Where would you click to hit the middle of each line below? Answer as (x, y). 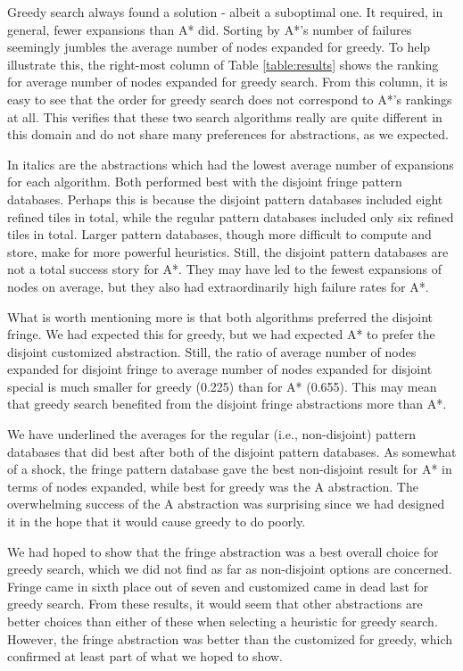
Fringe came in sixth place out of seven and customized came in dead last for (218, 586)
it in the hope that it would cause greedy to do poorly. (157, 522)
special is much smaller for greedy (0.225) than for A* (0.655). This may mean (222, 386)
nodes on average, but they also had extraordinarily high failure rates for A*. (218, 286)
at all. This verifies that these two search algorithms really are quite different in (225, 116)
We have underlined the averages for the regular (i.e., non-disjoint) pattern (212, 434)
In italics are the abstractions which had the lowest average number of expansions (231, 164)
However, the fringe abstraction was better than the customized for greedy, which (230, 638)
